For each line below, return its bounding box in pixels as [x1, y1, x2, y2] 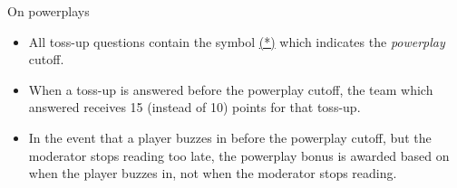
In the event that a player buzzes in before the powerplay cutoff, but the [28, 127, 432, 146]
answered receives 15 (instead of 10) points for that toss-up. [28, 98, 361, 117]
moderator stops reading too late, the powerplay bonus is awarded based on [28, 146, 450, 164]
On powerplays [7, 2, 90, 20]
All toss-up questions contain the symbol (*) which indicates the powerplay [28, 32, 445, 51]
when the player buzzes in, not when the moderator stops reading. [28, 164, 397, 183]
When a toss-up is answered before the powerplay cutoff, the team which [28, 80, 433, 99]
